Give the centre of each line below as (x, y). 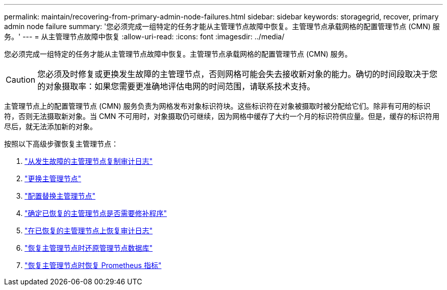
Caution (21, 80)
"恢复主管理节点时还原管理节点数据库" (89, 248)
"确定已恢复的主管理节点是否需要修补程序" (96, 213)
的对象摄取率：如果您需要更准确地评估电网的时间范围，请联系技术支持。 (176, 86)
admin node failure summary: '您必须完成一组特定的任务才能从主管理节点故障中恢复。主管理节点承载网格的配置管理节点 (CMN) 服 (222, 26)
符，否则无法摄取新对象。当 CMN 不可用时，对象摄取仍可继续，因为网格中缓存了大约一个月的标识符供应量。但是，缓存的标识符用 (222, 116)
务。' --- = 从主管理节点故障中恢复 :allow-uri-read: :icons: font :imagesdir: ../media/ (144, 37)
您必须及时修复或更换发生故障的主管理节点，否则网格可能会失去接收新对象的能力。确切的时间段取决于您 (238, 74)
